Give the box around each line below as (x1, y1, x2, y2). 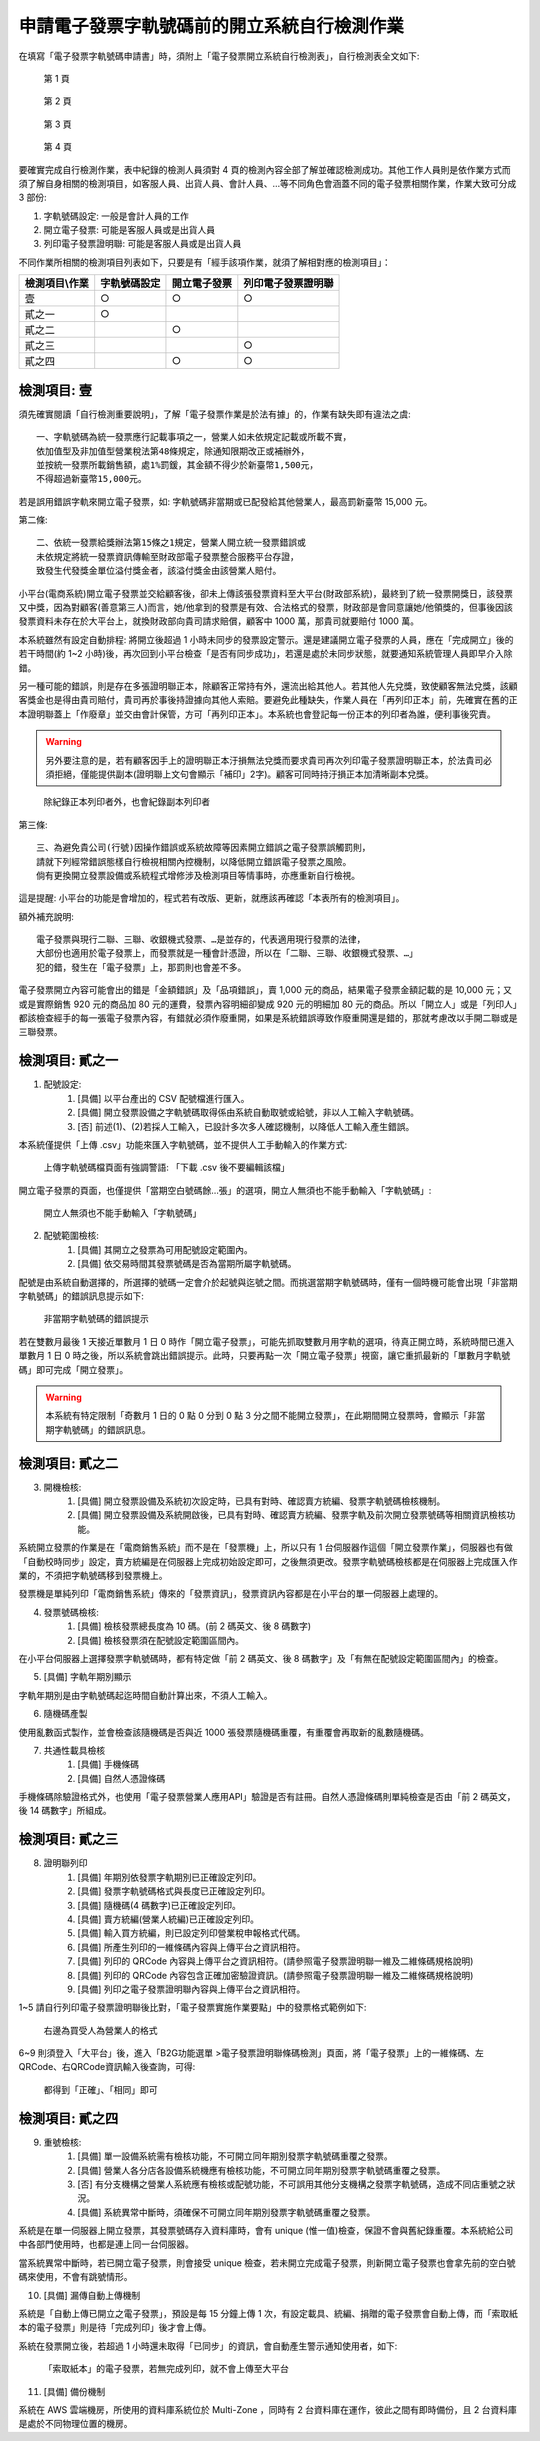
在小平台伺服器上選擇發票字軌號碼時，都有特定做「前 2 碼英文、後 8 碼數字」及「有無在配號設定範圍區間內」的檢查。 (18, 1652, 504, 1664)
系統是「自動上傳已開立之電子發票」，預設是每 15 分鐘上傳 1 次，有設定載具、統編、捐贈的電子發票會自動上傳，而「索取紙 (18, 2308, 519, 2320)
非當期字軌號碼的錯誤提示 (43, 1313, 149, 1325)
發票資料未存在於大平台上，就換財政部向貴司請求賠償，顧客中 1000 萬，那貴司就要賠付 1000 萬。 (18, 615, 420, 627)
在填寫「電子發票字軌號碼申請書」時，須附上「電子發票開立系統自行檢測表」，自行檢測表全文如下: (18, 50, 420, 62)
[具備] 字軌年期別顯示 (43, 1671, 132, 1683)
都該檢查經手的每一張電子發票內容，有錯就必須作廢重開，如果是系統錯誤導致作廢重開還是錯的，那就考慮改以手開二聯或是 (18, 1012, 518, 1024)
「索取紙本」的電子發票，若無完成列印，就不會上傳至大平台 (43, 2363, 289, 2375)
